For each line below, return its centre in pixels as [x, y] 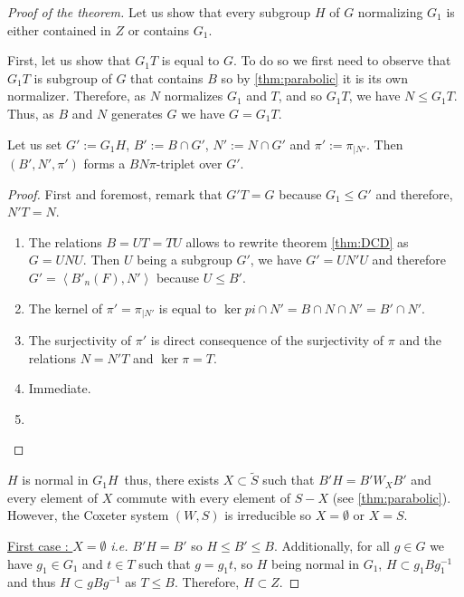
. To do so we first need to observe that [342, 60]
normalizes [194, 96]
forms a [104, 164]
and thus [32, 582]
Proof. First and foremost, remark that [115, 193]
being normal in [315, 563]
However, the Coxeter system [88, 515]
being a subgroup [185, 260]
